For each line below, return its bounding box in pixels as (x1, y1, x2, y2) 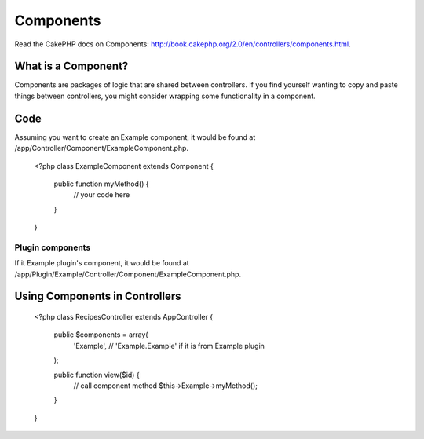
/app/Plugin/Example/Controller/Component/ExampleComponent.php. (14, 269, 242, 279)
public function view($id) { (53, 370, 141, 379)
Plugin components (14, 242, 91, 253)
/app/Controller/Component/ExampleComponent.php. (14, 144, 188, 153)
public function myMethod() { (53, 179, 149, 188)
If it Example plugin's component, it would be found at (14, 258, 189, 268)
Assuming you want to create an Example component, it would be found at (14, 132, 256, 141)
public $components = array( (53, 330, 148, 339)
